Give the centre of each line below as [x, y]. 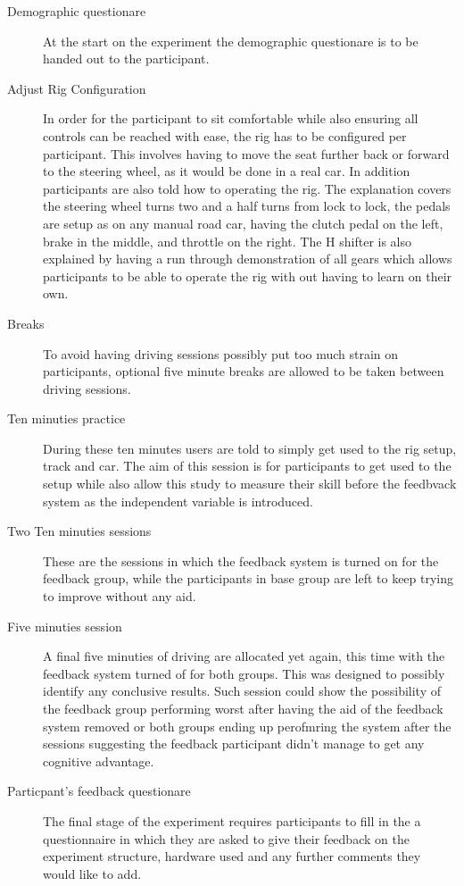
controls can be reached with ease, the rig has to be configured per [225, 135]
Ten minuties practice [66, 418]
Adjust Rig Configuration [77, 88]
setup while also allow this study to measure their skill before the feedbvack [250, 484]
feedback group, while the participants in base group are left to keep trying [249, 578]
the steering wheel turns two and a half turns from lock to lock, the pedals [247, 206]
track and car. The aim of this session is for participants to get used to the [247, 466]
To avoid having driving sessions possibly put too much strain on [221, 353]
